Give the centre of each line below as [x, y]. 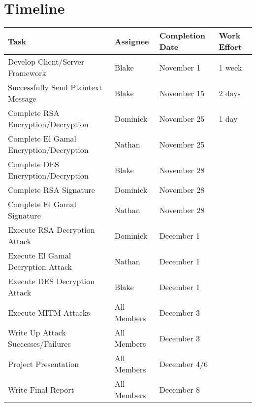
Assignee [132, 41]
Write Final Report [41, 389]
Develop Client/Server [46, 62]
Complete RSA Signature [51, 190]
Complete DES [34, 164]
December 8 [180, 389]
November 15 [182, 93]
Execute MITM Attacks [49, 312]
